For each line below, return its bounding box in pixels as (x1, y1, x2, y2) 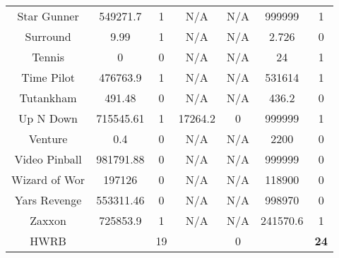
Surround (25, 28, 71, 44)
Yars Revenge (14, 192, 82, 208)
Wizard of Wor (11, 171, 85, 188)
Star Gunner (17, 8, 79, 24)
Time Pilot (21, 69, 75, 85)
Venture (28, 130, 68, 147)
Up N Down (18, 110, 78, 126)
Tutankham (19, 90, 77, 106)
